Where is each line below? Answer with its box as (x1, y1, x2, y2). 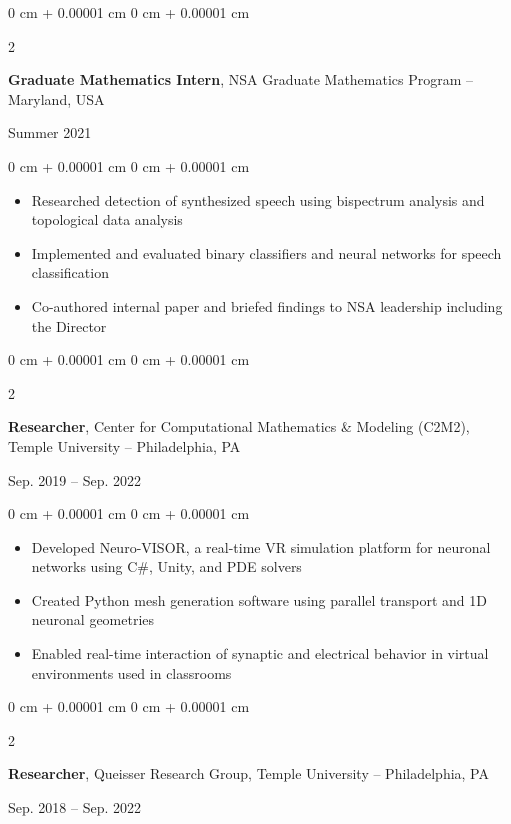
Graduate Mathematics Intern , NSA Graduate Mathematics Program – (8, 69, 474, 90)
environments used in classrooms (31, 662, 232, 683)
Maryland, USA (8, 88, 105, 109)
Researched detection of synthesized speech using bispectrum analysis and (31, 189, 485, 210)
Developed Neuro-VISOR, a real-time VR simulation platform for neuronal (31, 536, 491, 557)
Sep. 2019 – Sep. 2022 (8, 469, 141, 490)
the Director (31, 315, 107, 336)
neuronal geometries (31, 609, 155, 630)
